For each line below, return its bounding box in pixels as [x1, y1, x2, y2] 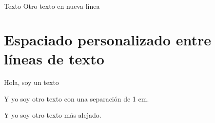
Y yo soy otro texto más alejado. [4, 110, 101, 120]
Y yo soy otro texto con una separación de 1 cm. [4, 93, 149, 103]
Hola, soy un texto [4, 77, 59, 87]
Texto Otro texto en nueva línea [4, 1, 100, 11]
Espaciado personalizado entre [4, 29, 212, 49]
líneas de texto [4, 48, 104, 68]
